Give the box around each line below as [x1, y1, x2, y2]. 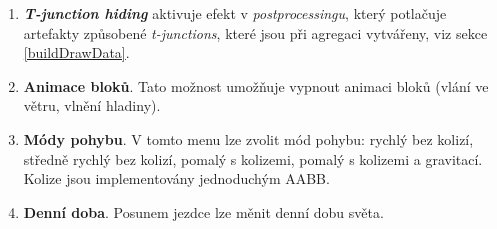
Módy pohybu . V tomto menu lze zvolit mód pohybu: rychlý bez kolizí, [23, 128, 474, 149]
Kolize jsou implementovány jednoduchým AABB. [23, 168, 330, 189]
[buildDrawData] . [23, 42, 130, 63]
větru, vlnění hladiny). [23, 95, 161, 116]
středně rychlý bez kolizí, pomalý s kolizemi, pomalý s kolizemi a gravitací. [23, 148, 483, 169]
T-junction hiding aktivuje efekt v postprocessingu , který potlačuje [23, 3, 447, 23]
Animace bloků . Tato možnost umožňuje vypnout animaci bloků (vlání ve [23, 75, 489, 96]
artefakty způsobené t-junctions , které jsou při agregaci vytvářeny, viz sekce [23, 22, 488, 43]
